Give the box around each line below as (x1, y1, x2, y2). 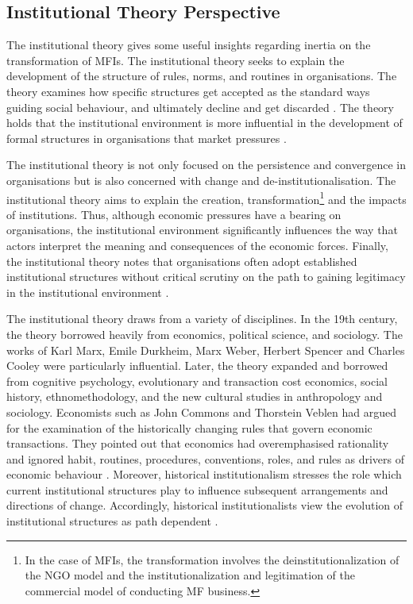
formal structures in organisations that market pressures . (6, 129, 287, 146)
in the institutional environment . (6, 283, 169, 300)
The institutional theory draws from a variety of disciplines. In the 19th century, (6, 310, 398, 327)
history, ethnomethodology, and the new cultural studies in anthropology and (6, 388, 383, 405)
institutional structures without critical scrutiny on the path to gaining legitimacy (6, 268, 406, 285)
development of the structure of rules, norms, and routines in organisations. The (6, 67, 397, 84)
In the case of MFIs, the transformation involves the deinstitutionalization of (25, 551, 399, 567)
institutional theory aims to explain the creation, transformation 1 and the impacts (6, 188, 407, 207)
